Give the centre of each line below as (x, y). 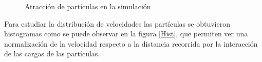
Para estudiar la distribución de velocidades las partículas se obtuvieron (117, 23)
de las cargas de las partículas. (52, 54)
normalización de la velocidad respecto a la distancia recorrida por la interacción (131, 43)
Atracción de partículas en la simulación (88, 6)
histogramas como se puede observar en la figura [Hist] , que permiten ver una (126, 34)
